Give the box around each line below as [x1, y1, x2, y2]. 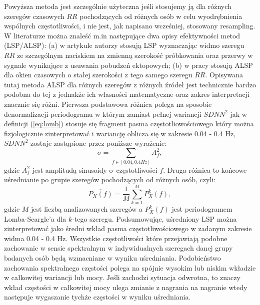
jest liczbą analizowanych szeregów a [31, 204, 143, 214]
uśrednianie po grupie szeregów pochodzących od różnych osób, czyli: [4, 174, 216, 185]
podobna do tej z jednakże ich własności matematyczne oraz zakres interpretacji [4, 89, 249, 99]
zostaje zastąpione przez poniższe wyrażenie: [30, 138, 167, 148]
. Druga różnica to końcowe [163, 164, 247, 175]
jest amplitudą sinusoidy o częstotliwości [32, 164, 157, 175]
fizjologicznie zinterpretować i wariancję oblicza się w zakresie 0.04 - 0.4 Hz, [4, 128, 236, 138]
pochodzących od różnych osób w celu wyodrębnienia [79, 10, 242, 21]
